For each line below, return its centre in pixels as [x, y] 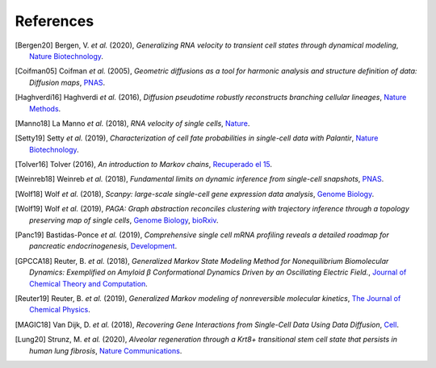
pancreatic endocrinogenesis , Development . [103, 246]
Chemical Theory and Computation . [89, 283]
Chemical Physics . [60, 310]
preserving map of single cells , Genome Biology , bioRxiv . [124, 220]
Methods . [45, 108]
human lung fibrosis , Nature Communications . [106, 350]
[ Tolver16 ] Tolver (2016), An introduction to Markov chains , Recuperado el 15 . [144, 165]
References [55, 21]
